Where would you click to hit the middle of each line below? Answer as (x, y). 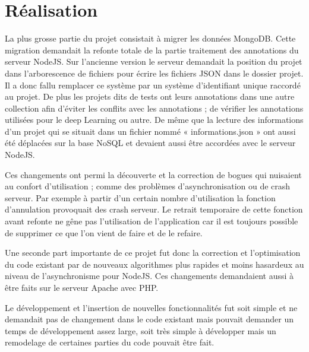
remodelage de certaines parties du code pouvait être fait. (110, 342)
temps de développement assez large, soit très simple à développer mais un (141, 330)
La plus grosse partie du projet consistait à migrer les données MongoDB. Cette (150, 38)
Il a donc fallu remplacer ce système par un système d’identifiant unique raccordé (153, 85)
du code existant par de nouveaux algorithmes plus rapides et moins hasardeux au (154, 264)
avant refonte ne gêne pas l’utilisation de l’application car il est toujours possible (152, 221)
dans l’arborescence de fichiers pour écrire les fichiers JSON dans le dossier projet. (154, 73)
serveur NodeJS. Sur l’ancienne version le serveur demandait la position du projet (154, 61)
